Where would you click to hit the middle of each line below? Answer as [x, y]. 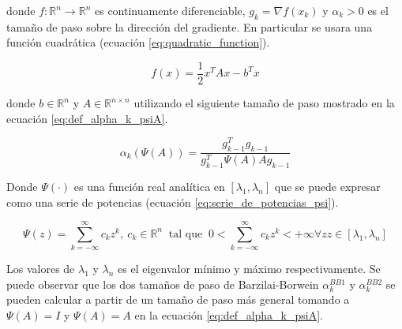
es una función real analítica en [149, 186]
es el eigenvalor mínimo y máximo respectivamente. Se [249, 269]
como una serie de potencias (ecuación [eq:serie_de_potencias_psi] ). [173, 202]
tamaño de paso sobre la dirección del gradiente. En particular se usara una [190, 26]
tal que [186, 234]
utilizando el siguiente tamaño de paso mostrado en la [264, 103]
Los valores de [41, 269]
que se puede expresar [327, 186]
